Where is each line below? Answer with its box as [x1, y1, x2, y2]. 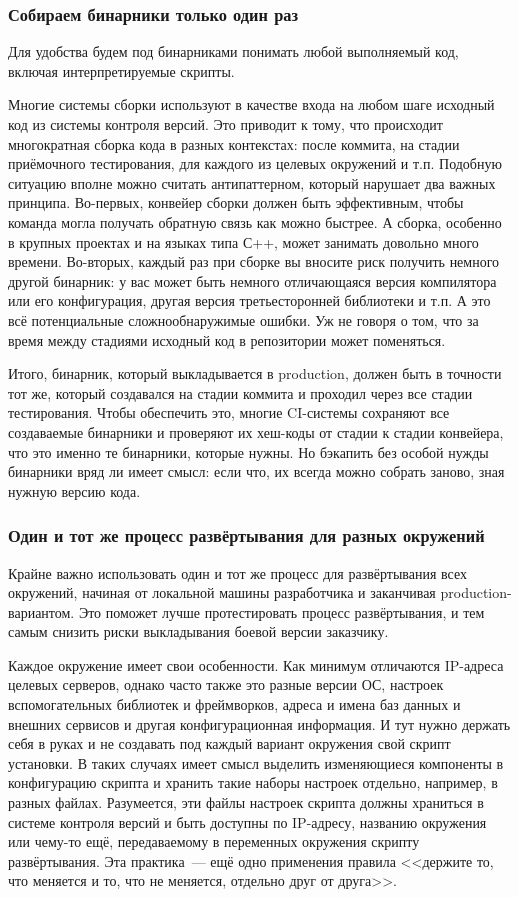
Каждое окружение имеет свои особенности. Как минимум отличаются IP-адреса [8, 654, 504, 675]
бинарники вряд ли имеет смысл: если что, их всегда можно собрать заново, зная [8, 461, 505, 482]
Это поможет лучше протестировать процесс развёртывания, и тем [78, 601, 485, 622]
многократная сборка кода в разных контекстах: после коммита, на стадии [8, 133, 460, 154]
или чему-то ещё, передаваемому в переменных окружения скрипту [8, 831, 420, 852]
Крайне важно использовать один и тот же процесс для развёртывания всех [8, 562, 467, 583]
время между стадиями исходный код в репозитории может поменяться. [8, 329, 446, 350]
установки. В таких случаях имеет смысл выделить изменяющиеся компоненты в [8, 752, 504, 773]
